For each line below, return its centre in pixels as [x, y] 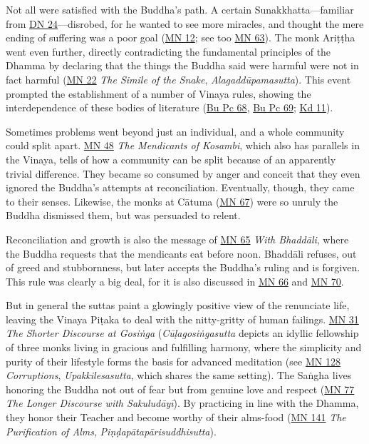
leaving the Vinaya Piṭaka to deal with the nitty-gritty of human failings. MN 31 [182, 319]
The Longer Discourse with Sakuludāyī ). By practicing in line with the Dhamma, [182, 403]
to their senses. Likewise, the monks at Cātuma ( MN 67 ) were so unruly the [172, 201]
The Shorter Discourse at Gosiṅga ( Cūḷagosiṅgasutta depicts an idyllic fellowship [182, 333]
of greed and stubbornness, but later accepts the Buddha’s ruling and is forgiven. [183, 267]
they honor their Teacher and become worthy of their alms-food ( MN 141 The [176, 417]
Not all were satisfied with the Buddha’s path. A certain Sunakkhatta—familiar [180, 9]
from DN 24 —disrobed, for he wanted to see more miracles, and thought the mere [185, 23]
